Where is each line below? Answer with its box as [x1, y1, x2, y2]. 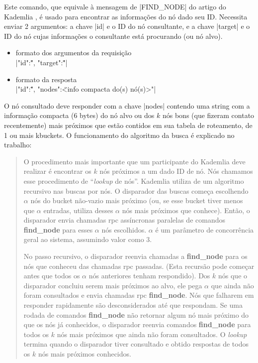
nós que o [218, 270, 248, 281]
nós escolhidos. [101, 224, 147, 235]
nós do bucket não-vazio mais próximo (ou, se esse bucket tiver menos [30, 195, 243, 206]
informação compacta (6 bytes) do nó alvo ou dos [4, 110, 155, 121]
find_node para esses [23, 224, 93, 235]
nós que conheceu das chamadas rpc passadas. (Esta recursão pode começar [23, 260, 255, 271]
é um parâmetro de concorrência [155, 224, 254, 235]
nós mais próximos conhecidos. [38, 349, 131, 359]
